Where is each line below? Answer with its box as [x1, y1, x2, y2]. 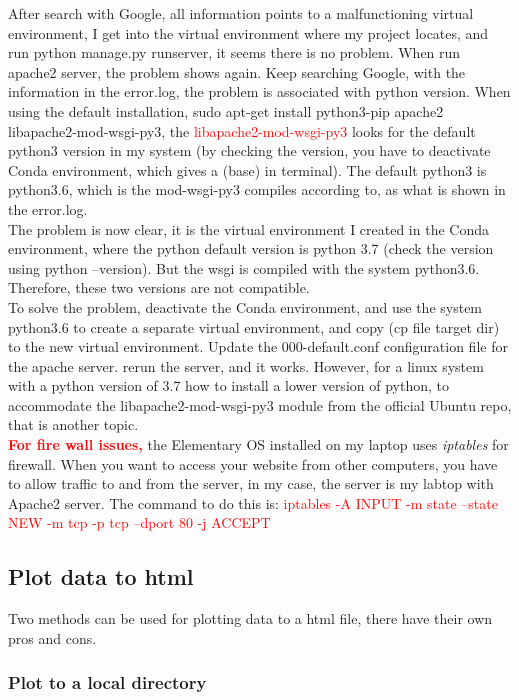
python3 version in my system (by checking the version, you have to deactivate [8, 140, 491, 161]
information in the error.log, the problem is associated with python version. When [8, 81, 511, 102]
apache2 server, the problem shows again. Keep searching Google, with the [8, 61, 466, 82]
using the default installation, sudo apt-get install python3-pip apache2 [8, 100, 444, 121]
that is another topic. [8, 414, 139, 435]
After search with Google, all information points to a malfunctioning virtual [8, 3, 474, 23]
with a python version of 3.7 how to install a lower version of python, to [8, 375, 449, 396]
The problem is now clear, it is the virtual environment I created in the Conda [8, 218, 489, 239]
